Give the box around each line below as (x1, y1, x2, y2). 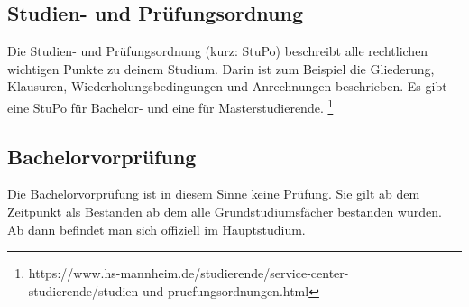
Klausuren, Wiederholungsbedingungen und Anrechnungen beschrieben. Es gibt (7, 77, 447, 96)
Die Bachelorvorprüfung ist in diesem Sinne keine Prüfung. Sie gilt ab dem (7, 184, 420, 203)
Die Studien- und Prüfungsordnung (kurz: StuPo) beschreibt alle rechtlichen (7, 42, 428, 60)
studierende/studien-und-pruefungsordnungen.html (28, 281, 309, 300)
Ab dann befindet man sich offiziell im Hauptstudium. (7, 219, 306, 238)
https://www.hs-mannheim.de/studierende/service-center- (28, 264, 349, 283)
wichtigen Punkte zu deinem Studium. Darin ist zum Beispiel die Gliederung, (7, 59, 435, 78)
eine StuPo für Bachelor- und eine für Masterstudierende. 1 (7, 95, 334, 116)
